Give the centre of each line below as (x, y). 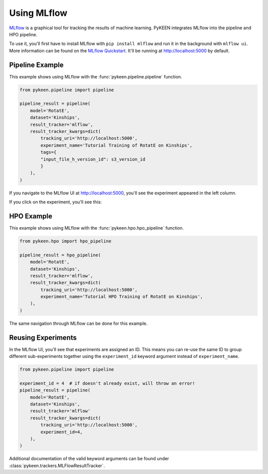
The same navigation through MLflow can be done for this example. (78, 323)
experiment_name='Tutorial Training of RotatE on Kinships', (116, 145)
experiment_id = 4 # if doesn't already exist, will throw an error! (107, 383)
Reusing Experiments (43, 337)
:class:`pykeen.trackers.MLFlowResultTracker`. (57, 466)
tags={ (48, 152)
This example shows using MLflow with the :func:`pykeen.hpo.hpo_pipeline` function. (97, 228)
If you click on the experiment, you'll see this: (55, 202)
